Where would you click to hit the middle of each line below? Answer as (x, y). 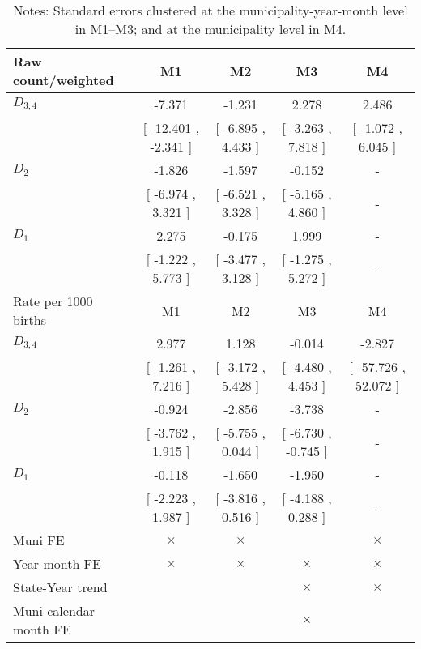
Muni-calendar (54, 611)
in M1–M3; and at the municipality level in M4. (210, 29)
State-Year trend (60, 587)
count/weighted (64, 80)
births (30, 320)
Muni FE (39, 540)
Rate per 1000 (53, 301)
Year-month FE (57, 564)
